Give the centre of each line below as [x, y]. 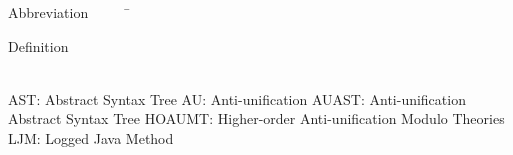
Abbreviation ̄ [69, 12]
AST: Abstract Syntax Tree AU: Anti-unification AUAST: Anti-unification [237, 98]
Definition [38, 45]
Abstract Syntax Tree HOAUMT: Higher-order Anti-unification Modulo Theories [256, 118]
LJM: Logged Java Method [91, 137]
